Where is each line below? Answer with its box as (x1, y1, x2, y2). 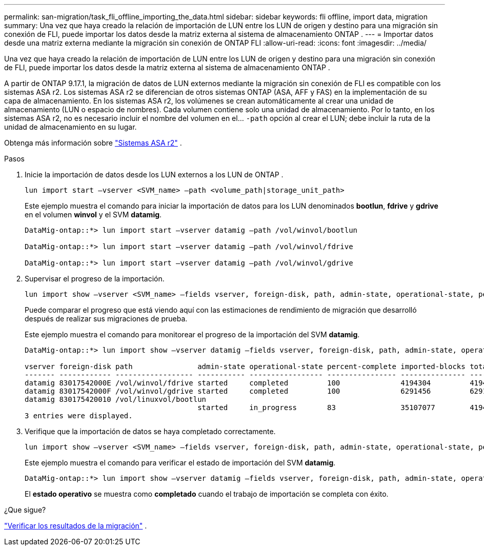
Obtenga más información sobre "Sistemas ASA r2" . (4, 138, 182, 147)
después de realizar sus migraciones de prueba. (25, 314, 188, 323)
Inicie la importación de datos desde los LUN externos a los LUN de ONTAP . (25, 170, 284, 179)
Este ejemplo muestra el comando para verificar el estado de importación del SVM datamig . (25, 458, 336, 467)
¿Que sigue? (4, 505, 46, 514)
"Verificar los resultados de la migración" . (4, 521, 147, 530)
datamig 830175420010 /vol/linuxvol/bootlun (25, 395, 207, 403)
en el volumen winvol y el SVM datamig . (25, 210, 162, 219)
